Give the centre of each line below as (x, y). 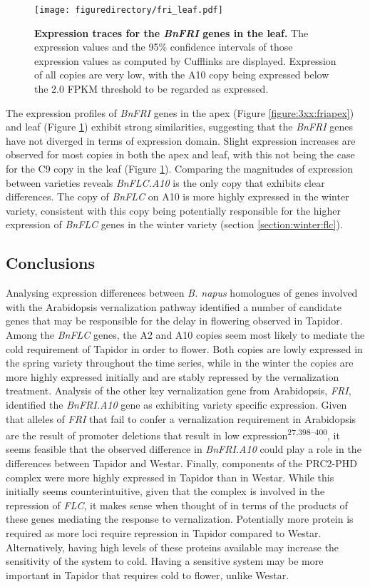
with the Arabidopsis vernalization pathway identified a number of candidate (174, 306)
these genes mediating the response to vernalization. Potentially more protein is (180, 519)
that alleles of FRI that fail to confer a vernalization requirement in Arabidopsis (181, 418)
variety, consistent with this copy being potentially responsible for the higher (173, 210)
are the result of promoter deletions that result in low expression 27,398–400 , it (173, 434)
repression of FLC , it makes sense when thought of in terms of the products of (177, 505)
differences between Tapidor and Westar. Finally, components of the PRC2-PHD (181, 463)
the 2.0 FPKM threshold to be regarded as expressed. (151, 89)
